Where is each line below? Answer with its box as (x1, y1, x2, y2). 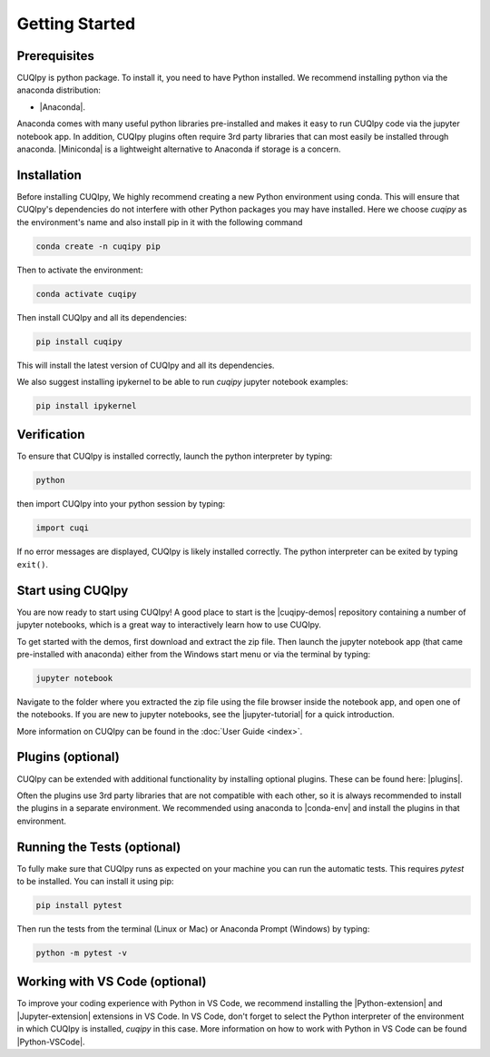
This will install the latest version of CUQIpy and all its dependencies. (16, 360, 275, 370)
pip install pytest (35, 900, 122, 910)
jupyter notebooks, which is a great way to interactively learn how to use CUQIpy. (16, 619, 322, 630)
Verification (16, 427, 85, 442)
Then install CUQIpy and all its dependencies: (16, 311, 188, 322)
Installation (16, 167, 82, 183)
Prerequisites (16, 48, 94, 64)
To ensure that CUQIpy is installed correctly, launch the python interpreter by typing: (16, 450, 333, 462)
